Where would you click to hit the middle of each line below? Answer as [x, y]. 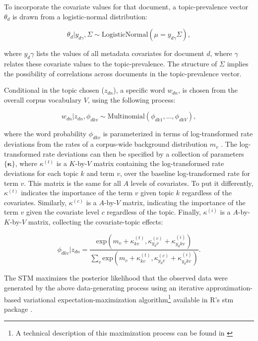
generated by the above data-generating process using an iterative [104, 287]
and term [100, 173]
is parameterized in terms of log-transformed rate [178, 134]
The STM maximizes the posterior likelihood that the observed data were [116, 278]
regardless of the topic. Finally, [154, 212]
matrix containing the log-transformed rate [159, 163]
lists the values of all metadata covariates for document [120, 53]
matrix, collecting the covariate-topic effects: [96, 221]
